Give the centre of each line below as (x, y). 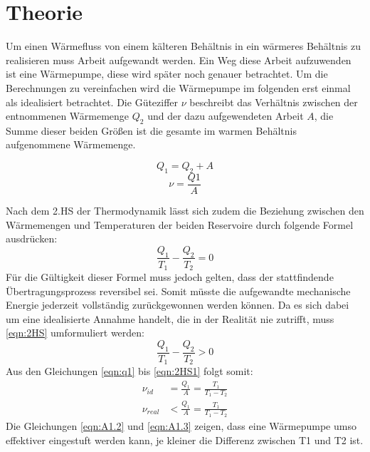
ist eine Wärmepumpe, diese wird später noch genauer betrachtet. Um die (167, 74)
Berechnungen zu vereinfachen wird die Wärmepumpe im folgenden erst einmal (178, 87)
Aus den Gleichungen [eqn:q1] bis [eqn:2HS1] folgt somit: (129, 371)
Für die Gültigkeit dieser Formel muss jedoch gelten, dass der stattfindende (170, 277)
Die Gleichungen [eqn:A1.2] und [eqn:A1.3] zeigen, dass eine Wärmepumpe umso (181, 425)
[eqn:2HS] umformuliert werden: (75, 333)
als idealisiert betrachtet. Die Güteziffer (92, 102)
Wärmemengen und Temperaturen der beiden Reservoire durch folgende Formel (180, 224)
